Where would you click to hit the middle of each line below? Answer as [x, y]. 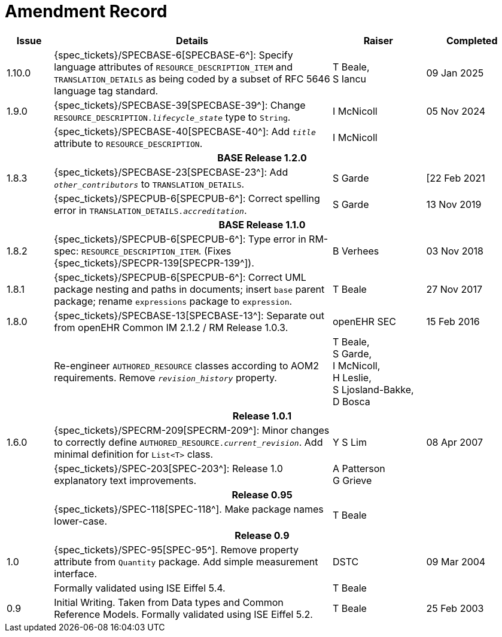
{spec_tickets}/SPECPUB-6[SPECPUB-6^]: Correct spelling [187, 198]
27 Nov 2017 [454, 289]
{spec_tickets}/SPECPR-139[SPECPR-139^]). [154, 263]
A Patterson [359, 468]
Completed [472, 40]
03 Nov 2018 [455, 251]
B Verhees [356, 251]
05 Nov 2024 [456, 111]
